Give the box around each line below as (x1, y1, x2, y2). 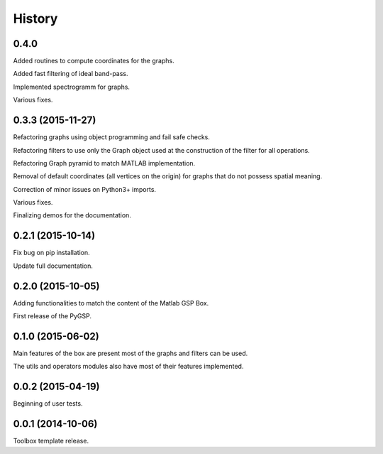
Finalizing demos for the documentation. (13, 211, 131, 220)
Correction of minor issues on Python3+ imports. (13, 185, 156, 193)
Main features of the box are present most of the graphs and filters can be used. (13, 349, 248, 357)
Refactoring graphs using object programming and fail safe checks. (13, 133, 211, 141)
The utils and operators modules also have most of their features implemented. (13, 362, 244, 371)
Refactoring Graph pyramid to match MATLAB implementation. (13, 158, 196, 167)
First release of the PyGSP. (13, 312, 92, 320)
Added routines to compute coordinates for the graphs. (13, 57, 174, 65)
